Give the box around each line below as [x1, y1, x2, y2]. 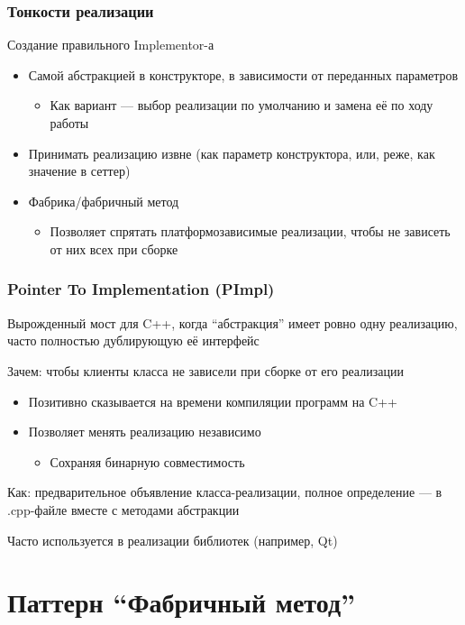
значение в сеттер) [28, 161, 131, 180]
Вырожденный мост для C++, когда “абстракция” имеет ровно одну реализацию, [7, 313, 458, 332]
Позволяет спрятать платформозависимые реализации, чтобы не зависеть [50, 222, 451, 241]
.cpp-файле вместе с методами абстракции [7, 500, 240, 519]
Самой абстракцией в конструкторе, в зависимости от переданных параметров [28, 65, 459, 84]
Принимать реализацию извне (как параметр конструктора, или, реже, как [28, 143, 435, 162]
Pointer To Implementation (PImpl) [7, 278, 275, 300]
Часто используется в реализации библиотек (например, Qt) [7, 530, 338, 549]
